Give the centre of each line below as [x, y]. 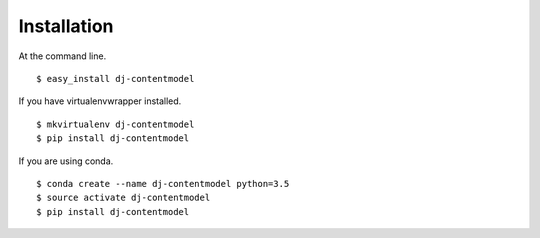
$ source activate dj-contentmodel [123, 198]
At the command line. [62, 56]
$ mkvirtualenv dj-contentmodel [115, 124]
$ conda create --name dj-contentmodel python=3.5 [163, 183]
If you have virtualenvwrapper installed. [100, 101]
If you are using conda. [66, 161]
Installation [66, 26]
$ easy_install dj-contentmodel [115, 78]
